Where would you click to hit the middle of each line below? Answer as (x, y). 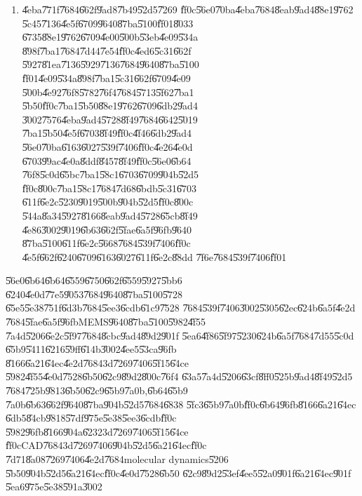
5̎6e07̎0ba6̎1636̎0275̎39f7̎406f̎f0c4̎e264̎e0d (107, 146)
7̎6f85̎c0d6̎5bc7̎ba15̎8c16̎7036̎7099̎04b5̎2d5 (110, 174)
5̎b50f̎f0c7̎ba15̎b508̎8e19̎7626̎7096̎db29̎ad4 (110, 106)
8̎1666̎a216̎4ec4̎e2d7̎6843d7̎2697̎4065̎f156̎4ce (97, 362)
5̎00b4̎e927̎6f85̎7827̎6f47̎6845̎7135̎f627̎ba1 (108, 92)
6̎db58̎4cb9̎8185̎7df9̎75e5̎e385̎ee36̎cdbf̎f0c (91, 418)
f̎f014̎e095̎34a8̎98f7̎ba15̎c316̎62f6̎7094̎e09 (106, 78)
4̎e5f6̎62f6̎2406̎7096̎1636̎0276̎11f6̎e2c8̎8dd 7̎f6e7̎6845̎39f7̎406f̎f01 (154, 256)
